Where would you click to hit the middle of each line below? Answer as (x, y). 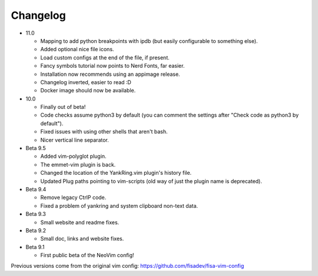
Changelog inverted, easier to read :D (86, 82)
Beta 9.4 (36, 189)
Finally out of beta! (63, 107)
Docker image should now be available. (88, 91)
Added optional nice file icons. (77, 49)
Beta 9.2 (36, 230)
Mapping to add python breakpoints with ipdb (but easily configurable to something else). (149, 41)
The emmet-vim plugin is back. (78, 164)
